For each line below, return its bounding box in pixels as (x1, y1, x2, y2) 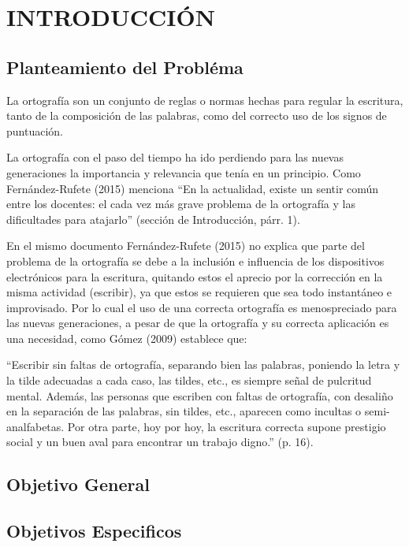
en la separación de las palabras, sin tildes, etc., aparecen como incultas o (6, 403, 362, 419)
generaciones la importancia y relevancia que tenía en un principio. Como (6, 164, 361, 180)
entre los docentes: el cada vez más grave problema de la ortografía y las (6, 195, 355, 212)
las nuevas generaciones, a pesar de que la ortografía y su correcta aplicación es (6, 314, 389, 331)
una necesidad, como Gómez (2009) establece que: (6, 329, 247, 346)
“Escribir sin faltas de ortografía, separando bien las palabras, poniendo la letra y (6, 356, 400, 373)
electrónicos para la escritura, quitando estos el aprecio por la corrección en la (6, 268, 383, 285)
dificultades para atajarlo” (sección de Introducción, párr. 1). (6, 210, 300, 227)
